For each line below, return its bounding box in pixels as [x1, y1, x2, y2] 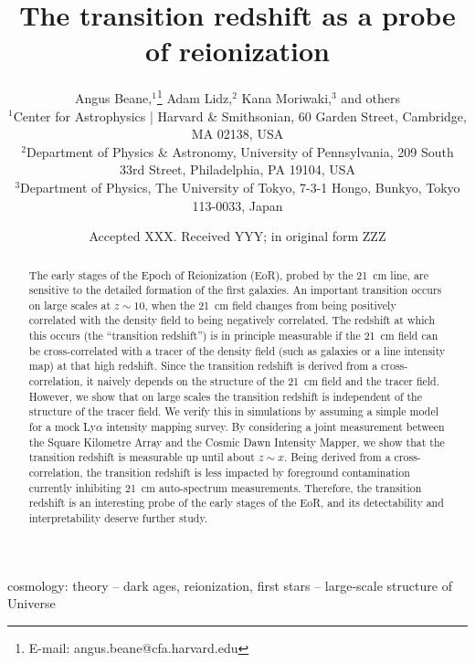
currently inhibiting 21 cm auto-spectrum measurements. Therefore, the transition [28, 479, 422, 495]
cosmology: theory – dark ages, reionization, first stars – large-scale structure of [7, 575, 452, 595]
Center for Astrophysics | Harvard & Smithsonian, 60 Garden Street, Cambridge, [13, 106, 467, 125]
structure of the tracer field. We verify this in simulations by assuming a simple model [28, 404, 438, 419]
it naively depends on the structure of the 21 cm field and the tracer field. [86, 374, 440, 389]
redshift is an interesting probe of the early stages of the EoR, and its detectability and [28, 495, 444, 510]
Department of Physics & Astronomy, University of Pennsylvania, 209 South [26, 142, 454, 161]
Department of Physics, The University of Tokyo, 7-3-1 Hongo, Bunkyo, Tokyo [20, 177, 460, 196]
